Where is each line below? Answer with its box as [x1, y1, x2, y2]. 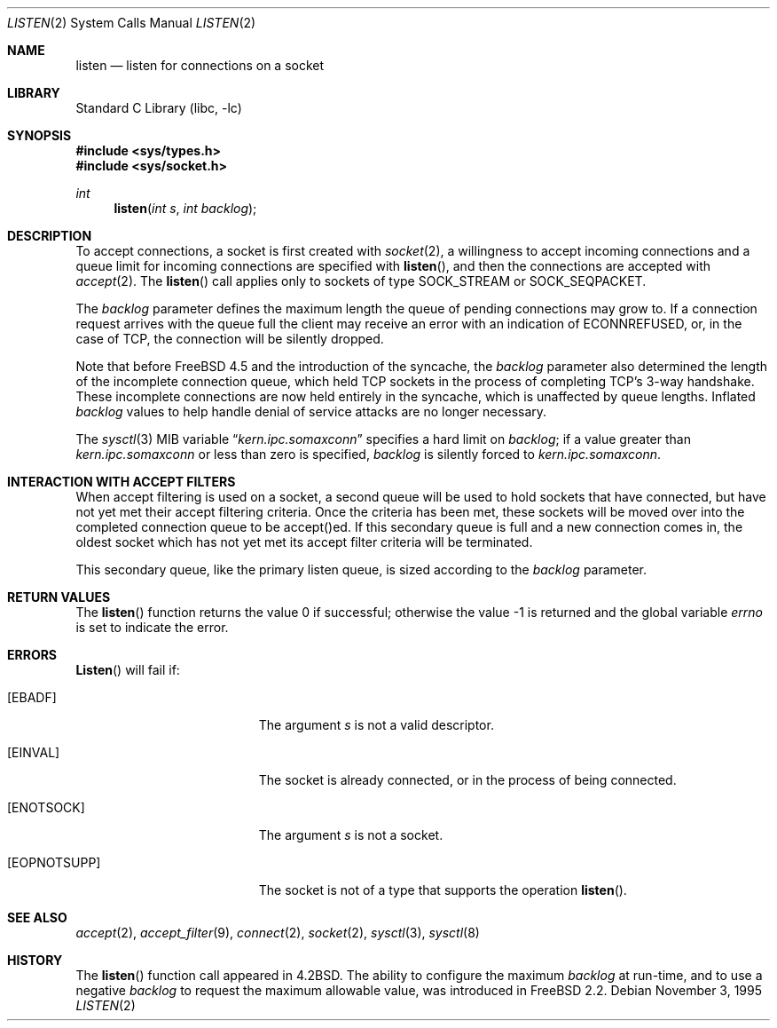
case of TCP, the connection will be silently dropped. [75, 331, 384, 346]
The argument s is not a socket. [258, 827, 443, 842]
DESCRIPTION [7, 228, 92, 243]
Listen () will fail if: [75, 662, 180, 677]
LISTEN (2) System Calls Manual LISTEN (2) [7, 15, 256, 30]
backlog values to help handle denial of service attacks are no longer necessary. [75, 404, 547, 419]
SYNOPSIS [7, 128, 72, 143]
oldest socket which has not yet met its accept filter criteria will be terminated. [75, 534, 533, 550]
